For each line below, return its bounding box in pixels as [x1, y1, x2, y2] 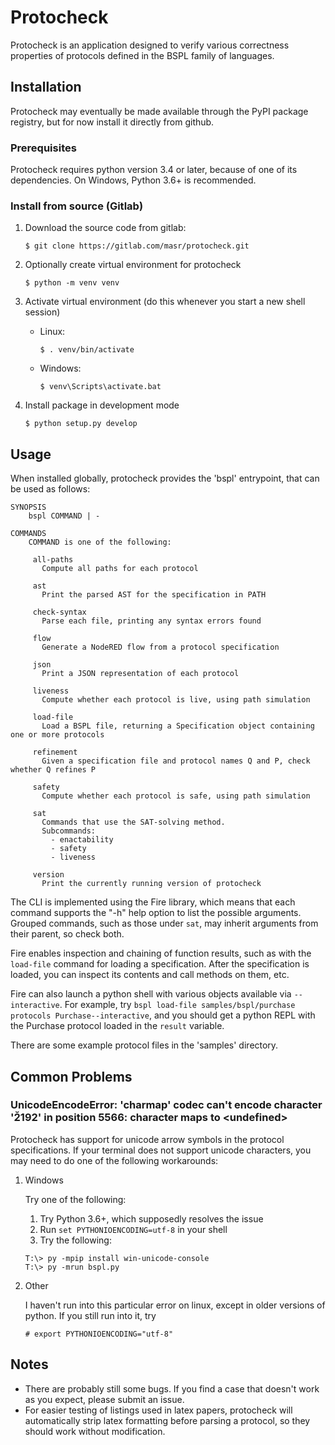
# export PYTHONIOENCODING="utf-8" [24, 1329, 174, 1339]
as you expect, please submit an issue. [24, 1393, 185, 1405]
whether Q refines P [10, 765, 97, 775]
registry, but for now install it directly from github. [10, 116, 215, 128]
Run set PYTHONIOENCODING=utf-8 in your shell [39, 1223, 228, 1235]
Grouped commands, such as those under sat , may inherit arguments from [10, 917, 319, 930]
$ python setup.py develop [24, 419, 138, 429]
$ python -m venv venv [24, 278, 120, 288]
